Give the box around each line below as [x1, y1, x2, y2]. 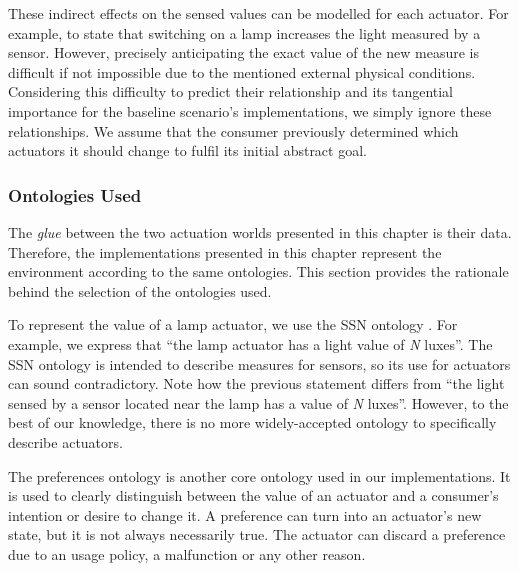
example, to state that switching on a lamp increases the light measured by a [8, 22, 481, 43]
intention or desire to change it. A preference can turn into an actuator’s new [8, 504, 482, 525]
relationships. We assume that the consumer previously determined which [8, 120, 459, 141]
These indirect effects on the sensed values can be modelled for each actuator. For [8, 3, 509, 23]
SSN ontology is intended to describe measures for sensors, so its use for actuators [8, 353, 511, 374]
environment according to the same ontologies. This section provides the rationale [8, 261, 509, 282]
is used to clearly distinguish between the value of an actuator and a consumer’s [8, 485, 499, 506]
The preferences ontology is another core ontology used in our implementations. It [8, 465, 511, 486]
